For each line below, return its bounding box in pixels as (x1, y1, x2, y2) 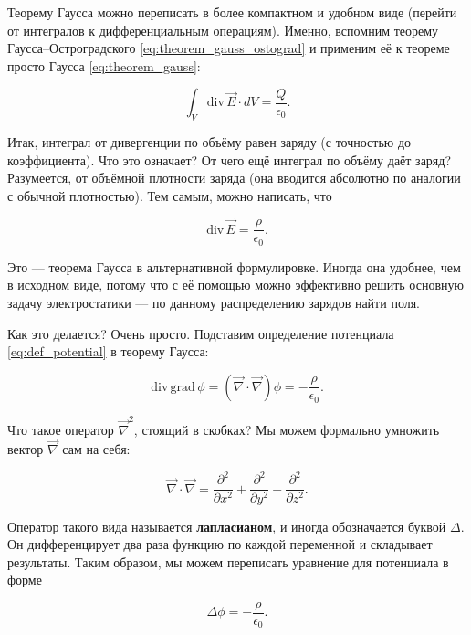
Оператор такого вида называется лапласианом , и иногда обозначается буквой (7, 516, 446, 535)
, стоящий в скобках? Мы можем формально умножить (133, 419, 440, 439)
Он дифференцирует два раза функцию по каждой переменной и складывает (7, 534, 433, 554)
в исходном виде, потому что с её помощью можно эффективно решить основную (7, 275, 464, 294)
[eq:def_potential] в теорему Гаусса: (7, 342, 209, 361)
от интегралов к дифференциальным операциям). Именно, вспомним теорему (7, 20, 439, 39)
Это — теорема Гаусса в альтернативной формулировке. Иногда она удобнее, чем (7, 257, 461, 276)
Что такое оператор (7, 419, 114, 439)
